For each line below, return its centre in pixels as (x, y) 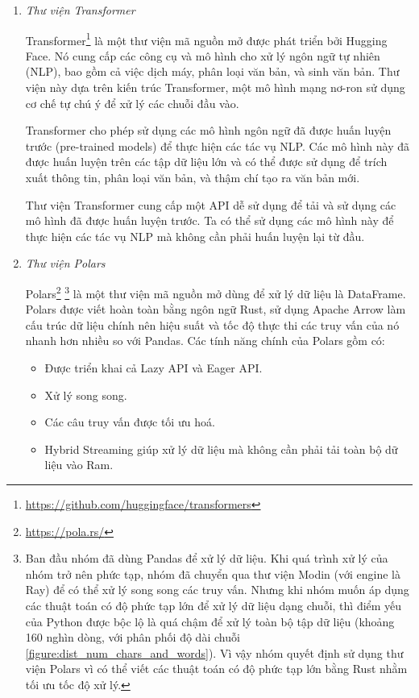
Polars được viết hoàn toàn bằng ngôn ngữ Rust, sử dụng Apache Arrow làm (216, 309)
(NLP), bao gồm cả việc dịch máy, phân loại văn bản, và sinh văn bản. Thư (212, 71)
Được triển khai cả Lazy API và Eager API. (153, 368)
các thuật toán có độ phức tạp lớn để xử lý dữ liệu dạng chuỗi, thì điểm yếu (214, 605)
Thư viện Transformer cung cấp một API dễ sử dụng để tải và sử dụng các (211, 204)
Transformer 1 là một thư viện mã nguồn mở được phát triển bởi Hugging (206, 39)
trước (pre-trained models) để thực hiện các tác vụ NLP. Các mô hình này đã (217, 145)
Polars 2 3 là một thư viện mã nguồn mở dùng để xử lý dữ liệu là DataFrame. (216, 292)
